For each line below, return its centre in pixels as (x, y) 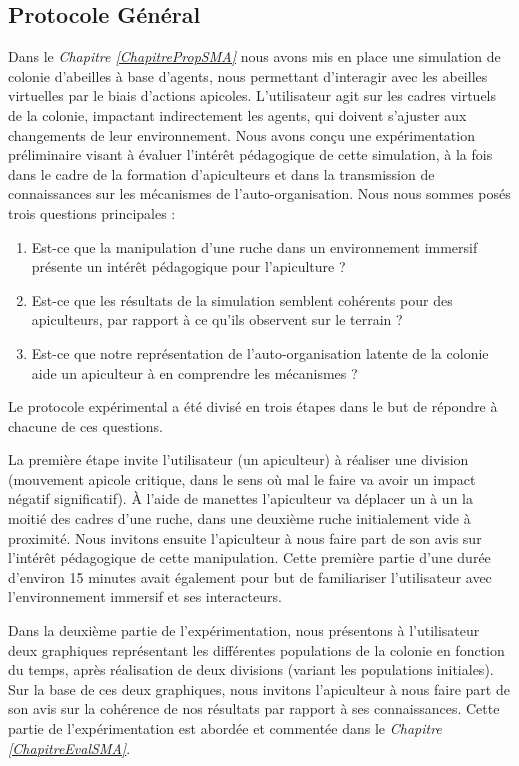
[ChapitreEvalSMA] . (69, 747)
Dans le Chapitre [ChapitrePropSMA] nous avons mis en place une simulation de (254, 56)
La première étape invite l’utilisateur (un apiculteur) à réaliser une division (238, 459)
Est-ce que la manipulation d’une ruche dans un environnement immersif (254, 246)
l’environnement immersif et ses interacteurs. (145, 596)
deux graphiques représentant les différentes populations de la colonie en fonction (256, 649)
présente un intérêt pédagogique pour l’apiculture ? (188, 266)
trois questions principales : (92, 212)
